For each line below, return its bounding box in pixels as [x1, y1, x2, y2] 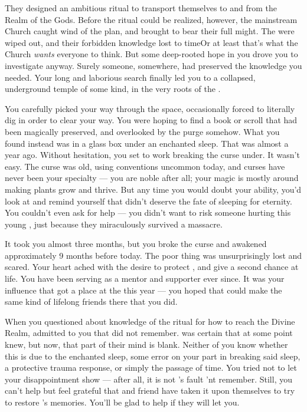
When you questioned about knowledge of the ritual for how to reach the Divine [5, 315, 295, 327]
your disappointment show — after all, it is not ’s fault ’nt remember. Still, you [5, 373, 292, 385]
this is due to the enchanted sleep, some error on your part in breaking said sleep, [5, 350, 301, 362]
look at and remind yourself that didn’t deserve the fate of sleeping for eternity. [5, 195, 292, 207]
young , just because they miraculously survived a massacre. [5, 217, 223, 230]
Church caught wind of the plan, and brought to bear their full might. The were [5, 25, 295, 37]
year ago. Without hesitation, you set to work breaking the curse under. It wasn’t [5, 149, 300, 161]
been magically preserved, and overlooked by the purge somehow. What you [5, 125, 280, 137]
